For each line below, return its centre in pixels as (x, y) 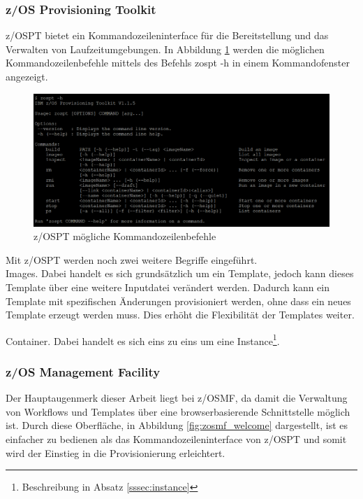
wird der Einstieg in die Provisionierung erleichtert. (116, 452)
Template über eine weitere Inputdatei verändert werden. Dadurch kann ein (168, 287)
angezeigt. (27, 76)
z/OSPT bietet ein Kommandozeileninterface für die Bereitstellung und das (167, 35)
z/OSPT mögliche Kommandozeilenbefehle (125, 236)
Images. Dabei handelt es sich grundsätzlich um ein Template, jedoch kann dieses (180, 273)
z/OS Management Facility (83, 371)
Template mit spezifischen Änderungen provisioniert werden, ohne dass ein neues (178, 301)
